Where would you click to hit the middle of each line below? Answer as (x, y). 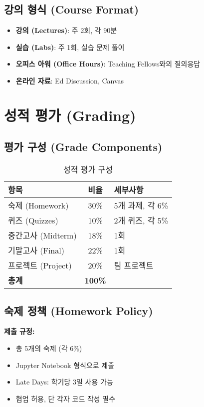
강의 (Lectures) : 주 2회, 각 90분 (66, 30)
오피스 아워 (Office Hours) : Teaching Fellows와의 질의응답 (108, 64)
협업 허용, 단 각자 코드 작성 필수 (66, 398)
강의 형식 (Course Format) (72, 9)
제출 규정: (19, 331)
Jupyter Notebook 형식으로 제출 (65, 365)
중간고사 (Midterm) (42, 235)
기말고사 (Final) (36, 250)
